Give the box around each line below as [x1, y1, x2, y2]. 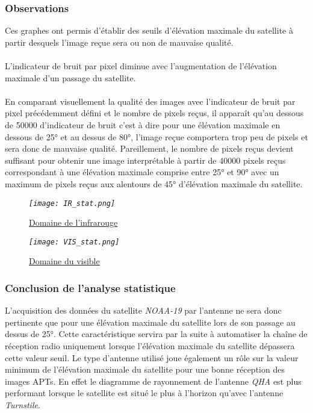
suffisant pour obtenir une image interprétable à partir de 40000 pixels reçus [5, 154, 286, 166]
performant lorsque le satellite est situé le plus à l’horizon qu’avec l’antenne [5, 387, 284, 399]
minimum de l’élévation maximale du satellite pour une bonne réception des [5, 363, 285, 376]
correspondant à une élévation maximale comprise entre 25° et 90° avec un [5, 166, 279, 178]
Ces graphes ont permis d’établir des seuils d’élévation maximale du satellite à [5, 24, 293, 37]
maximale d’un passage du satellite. [5, 71, 136, 84]
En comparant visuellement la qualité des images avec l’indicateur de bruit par [5, 95, 296, 107]
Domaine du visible [29, 255, 100, 267]
